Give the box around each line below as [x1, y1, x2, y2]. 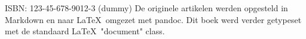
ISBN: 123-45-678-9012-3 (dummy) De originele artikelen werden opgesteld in [5, 2, 288, 14]
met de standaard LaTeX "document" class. [5, 25, 165, 37]
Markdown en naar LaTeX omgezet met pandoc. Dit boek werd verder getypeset [5, 13, 302, 25]
